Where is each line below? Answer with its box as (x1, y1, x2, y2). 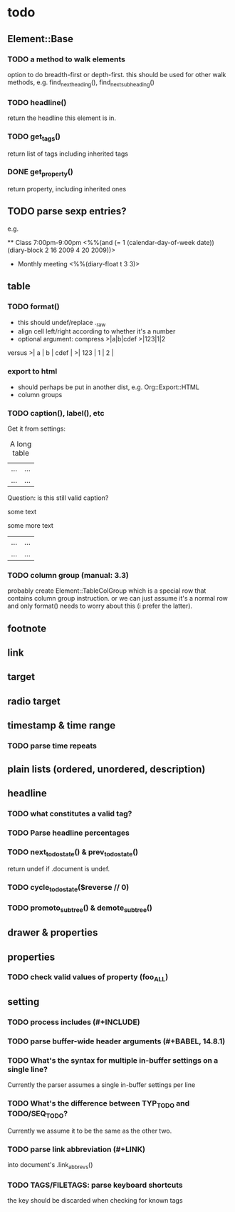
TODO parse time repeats (7, 741, 98, 751)
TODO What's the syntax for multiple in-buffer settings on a (7, 1055, 219, 1065)
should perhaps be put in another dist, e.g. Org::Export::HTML (17, 383, 199, 391)
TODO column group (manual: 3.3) (7, 570, 130, 580)
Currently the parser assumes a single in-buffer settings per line (7, 1081, 196, 1089)
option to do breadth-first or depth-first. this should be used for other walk (7, 70, 226, 79)
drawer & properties (7, 926, 98, 939)
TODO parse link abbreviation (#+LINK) (7, 1144, 146, 1154)
